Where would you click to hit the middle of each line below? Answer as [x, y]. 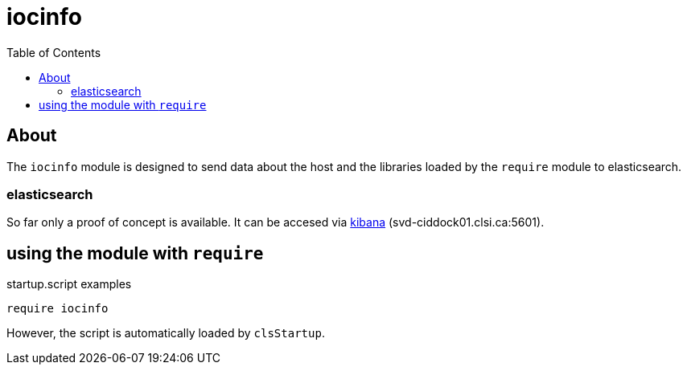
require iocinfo [58, 309]
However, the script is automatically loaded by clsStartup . [166, 333]
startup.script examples [69, 284]
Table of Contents [54, 52]
